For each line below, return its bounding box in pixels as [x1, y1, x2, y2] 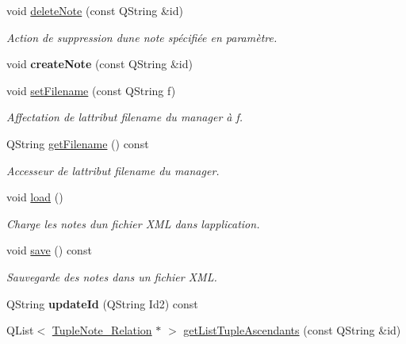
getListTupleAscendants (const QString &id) [183, 322, 401, 338]
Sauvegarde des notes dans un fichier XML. [6, 268, 217, 285]
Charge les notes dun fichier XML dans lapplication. [6, 215, 260, 231]
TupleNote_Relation [52, 322, 152, 338]
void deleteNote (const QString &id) [6, 2, 183, 18]
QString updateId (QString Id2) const [6, 295, 198, 312]
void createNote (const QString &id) [6, 55, 193, 72]
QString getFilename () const [6, 135, 149, 151]
